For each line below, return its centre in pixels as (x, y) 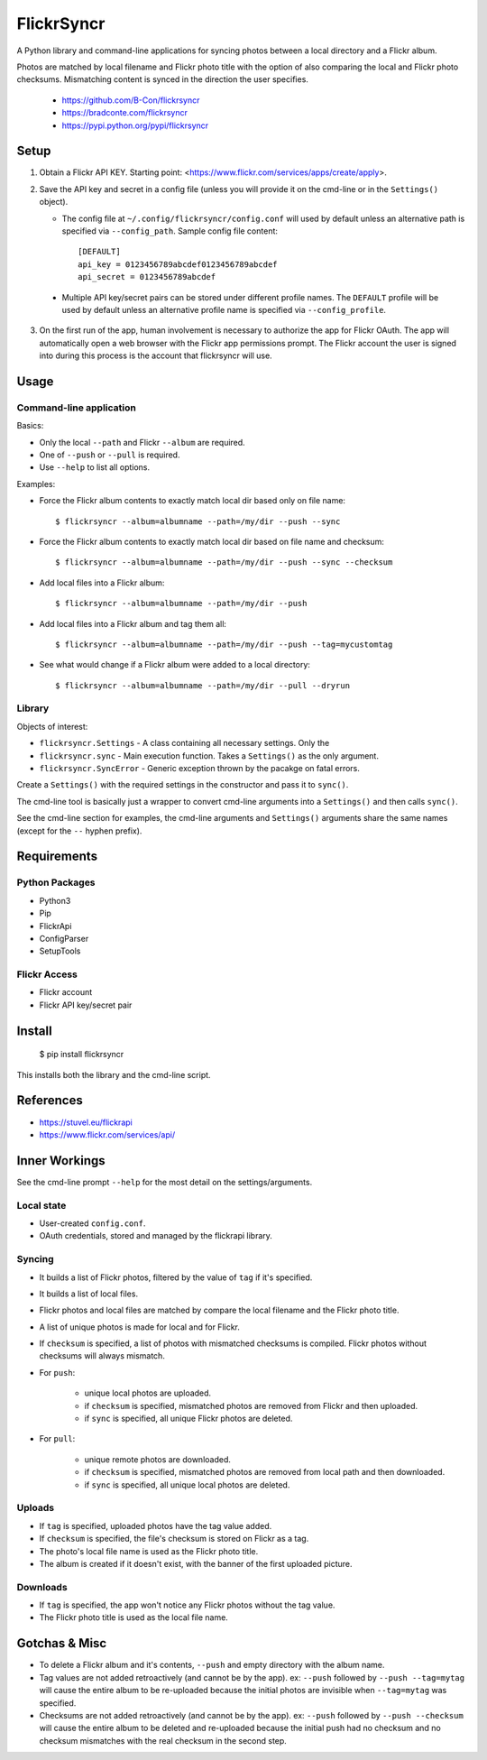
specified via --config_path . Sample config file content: (170, 231)
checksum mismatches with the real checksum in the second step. (163, 1740)
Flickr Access (47, 974)
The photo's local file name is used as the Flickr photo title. (149, 1551)
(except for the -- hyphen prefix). (79, 831)
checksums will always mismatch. (102, 1356)
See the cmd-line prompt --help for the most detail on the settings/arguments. (165, 1182)
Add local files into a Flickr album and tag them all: (133, 623)
